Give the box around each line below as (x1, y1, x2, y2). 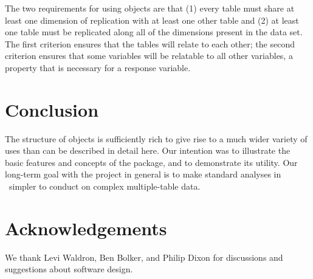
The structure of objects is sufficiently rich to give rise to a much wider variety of (5, 132, 308, 145)
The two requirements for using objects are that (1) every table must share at (5, 2, 295, 14)
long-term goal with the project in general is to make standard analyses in (5, 168, 281, 181)
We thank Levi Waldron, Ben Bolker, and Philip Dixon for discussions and (5, 250, 283, 263)
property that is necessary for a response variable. (5, 61, 191, 74)
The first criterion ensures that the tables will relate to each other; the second (5, 37, 295, 50)
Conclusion (5, 97, 99, 122)
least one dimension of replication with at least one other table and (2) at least (5, 13, 299, 26)
